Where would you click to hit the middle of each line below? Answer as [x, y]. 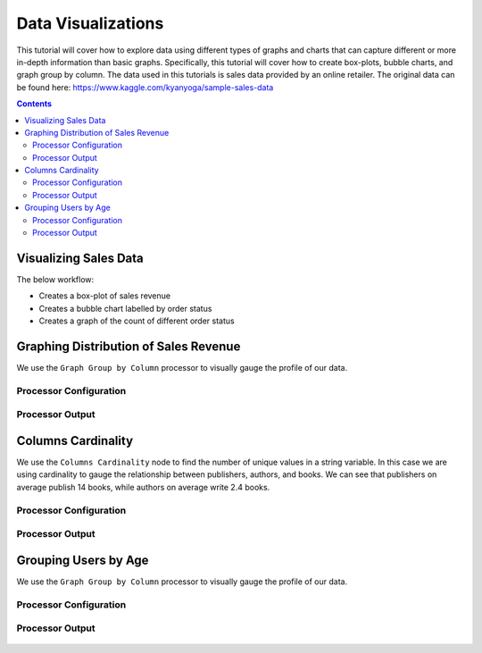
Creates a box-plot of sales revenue [105, 296]
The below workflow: [55, 279]
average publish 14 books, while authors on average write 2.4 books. [143, 487]
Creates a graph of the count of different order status [137, 321]
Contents [34, 104]
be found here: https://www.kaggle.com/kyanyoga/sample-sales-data [145, 87]
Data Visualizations [90, 23]
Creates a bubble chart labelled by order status [125, 308]
